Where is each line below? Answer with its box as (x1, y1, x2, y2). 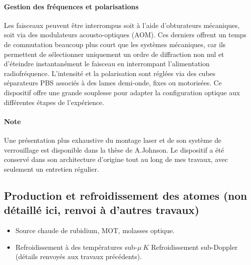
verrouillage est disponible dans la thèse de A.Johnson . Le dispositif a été (4, 144, 225, 155)
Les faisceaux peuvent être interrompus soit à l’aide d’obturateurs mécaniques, (4, 20, 240, 30)
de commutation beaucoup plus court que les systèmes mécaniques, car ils (4, 39, 226, 49)
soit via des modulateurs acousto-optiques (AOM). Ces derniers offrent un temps (4, 29, 247, 40)
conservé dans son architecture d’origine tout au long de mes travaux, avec (4, 154, 228, 164)
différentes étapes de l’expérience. (4, 97, 104, 107)
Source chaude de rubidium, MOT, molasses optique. (15, 225, 175, 235)
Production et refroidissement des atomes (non (4, 187, 247, 203)
